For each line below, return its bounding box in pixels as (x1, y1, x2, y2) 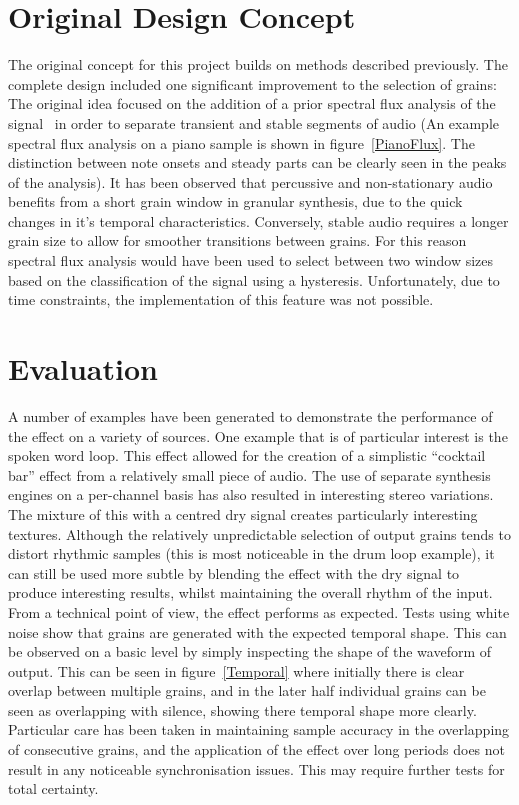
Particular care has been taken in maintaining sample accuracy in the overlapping (8, 719, 510, 740)
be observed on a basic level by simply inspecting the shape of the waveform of (8, 641, 492, 662)
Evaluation (8, 348, 158, 389)
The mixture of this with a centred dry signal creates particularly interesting (8, 503, 478, 524)
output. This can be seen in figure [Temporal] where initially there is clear (8, 660, 465, 681)
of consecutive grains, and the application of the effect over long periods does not (8, 739, 506, 760)
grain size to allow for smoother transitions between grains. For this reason (8, 230, 467, 251)
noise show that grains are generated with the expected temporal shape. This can (8, 621, 507, 642)
